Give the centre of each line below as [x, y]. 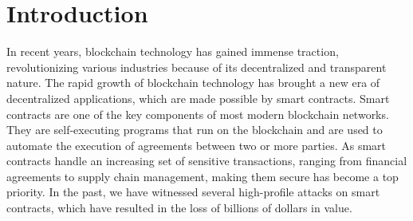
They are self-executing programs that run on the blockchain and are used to [195, 130]
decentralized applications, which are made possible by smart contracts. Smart [198, 98]
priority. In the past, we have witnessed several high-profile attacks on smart [193, 192]
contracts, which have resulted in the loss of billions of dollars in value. [179, 208]
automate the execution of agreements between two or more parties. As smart [197, 145]
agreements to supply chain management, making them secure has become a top [203, 176]
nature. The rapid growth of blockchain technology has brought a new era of [193, 83]
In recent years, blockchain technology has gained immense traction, [173, 51]
